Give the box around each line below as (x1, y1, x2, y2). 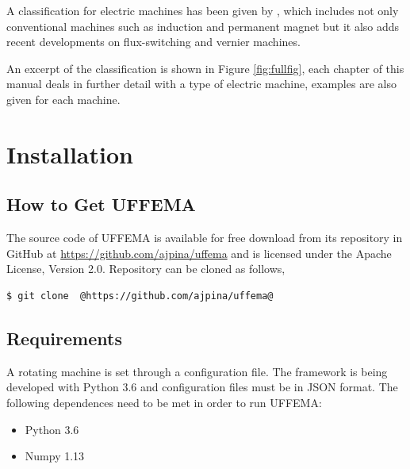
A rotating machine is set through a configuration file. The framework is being (6, 363, 388, 379)
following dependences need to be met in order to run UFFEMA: (6, 394, 322, 410)
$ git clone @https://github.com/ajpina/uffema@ (6, 290, 274, 302)
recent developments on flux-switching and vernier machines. (6, 33, 301, 50)
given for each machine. (6, 90, 121, 107)
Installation (6, 137, 133, 170)
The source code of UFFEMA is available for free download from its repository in (6, 229, 403, 246)
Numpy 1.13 (25, 448, 85, 464)
